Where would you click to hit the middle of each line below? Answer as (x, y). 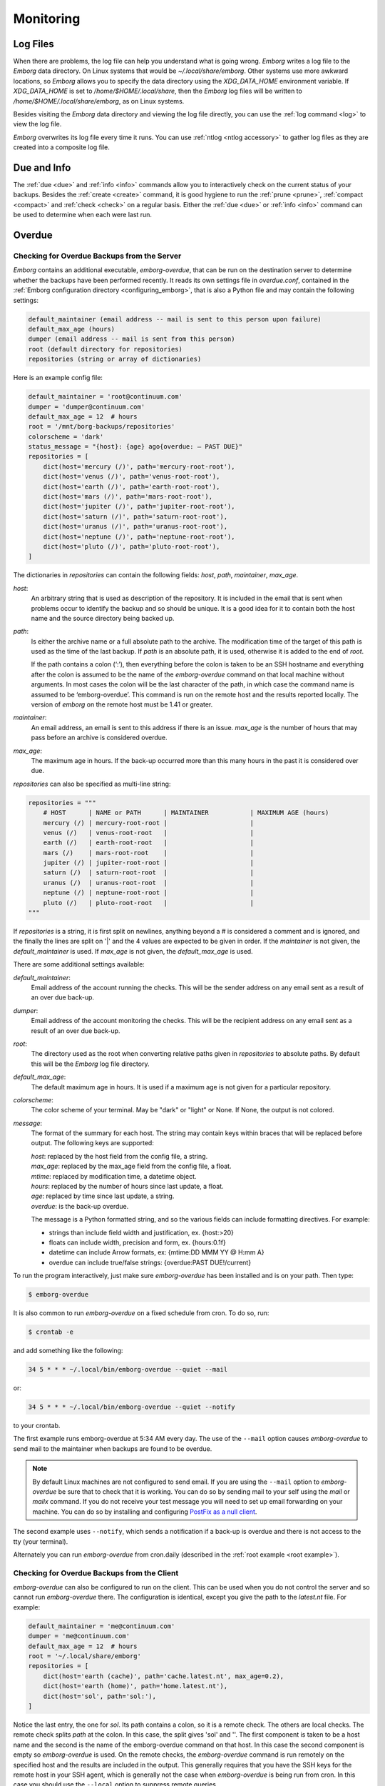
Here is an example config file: (58, 378)
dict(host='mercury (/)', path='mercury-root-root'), (139, 467)
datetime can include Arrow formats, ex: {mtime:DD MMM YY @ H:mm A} (156, 1252)
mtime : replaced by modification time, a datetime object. (114, 1176)
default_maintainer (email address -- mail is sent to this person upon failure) (175, 319)
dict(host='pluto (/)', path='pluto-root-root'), (132, 546)
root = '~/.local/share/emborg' (85, 1656)
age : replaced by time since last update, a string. (103, 1196)
